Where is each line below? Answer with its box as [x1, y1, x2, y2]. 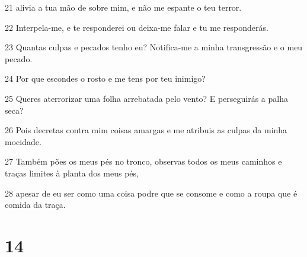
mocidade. [5, 135, 41, 147]
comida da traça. [5, 198, 66, 211]
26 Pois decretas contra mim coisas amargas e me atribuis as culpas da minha [5, 124, 287, 136]
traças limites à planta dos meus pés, [5, 166, 139, 179]
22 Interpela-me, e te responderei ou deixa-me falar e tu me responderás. [5, 21, 268, 33]
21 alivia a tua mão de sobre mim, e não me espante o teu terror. [5, 1, 242, 13]
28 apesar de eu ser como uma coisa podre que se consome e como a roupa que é [5, 187, 298, 199]
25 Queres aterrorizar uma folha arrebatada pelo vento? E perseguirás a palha [5, 92, 288, 104]
